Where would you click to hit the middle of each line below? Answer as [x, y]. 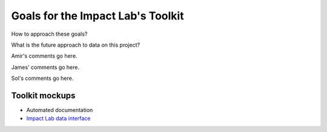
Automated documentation [60, 110]
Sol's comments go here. [42, 78]
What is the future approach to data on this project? [76, 45]
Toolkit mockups [43, 95]
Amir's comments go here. [44, 56]
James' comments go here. [45, 67]
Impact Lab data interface [58, 119]
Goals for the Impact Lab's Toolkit [97, 16]
